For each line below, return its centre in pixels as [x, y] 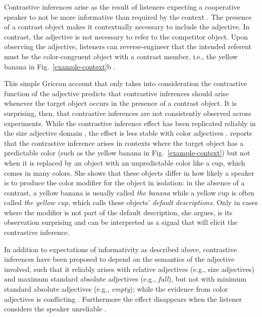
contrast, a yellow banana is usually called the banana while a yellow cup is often [129, 192]
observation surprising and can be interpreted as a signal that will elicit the [121, 222]
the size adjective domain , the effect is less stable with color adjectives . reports [128, 133]
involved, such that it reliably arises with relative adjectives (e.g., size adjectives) [129, 269]
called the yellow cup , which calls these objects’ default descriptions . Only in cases [131, 202]
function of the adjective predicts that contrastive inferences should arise [117, 93]
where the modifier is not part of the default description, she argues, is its [118, 212]
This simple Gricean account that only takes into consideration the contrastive [126, 83]
